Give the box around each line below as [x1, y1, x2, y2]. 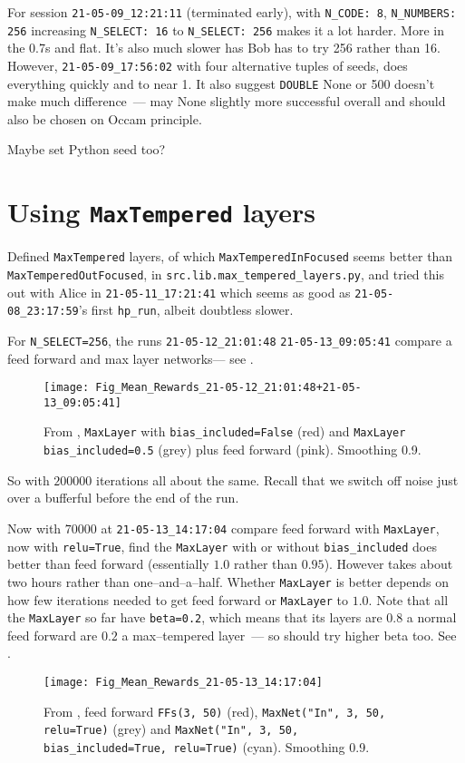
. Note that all [368, 590, 449, 609]
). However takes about [324, 554, 453, 573]
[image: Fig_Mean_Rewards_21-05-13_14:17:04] [44, 676, 323, 689]
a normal [406, 608, 457, 627]
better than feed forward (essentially [7, 554, 209, 573]
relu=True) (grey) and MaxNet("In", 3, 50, [44, 719, 299, 739]
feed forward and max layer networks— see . [7, 348, 254, 367]
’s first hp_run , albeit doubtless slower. [78, 300, 294, 319]
